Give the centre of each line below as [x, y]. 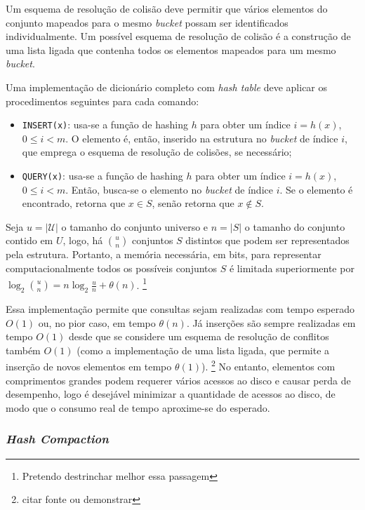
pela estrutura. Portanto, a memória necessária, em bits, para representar [164, 254]
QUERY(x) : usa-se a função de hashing [102, 175]
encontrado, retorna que [74, 203]
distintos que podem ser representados [267, 240]
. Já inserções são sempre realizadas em [271, 322]
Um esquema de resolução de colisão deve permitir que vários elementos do [167, 8]
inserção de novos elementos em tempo [89, 367]
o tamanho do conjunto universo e [135, 226]
